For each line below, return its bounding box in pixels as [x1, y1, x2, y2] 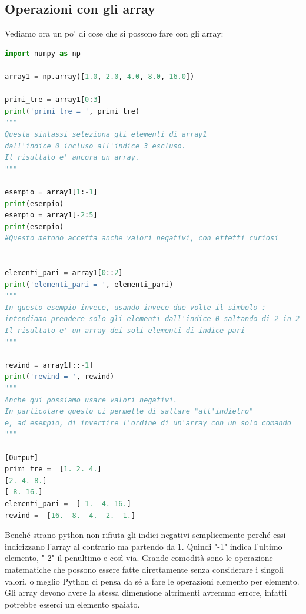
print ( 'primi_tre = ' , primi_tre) [5, 107, 140, 115]
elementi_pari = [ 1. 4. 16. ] [5, 499, 131, 508]
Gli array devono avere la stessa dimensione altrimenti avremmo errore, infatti [5, 586, 287, 599]
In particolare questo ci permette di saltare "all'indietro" [5, 407, 254, 416]
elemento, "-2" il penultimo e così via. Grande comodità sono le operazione [5, 552, 273, 564]
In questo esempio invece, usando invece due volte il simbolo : [5, 303, 266, 312]
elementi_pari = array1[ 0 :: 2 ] [5, 269, 123, 278]
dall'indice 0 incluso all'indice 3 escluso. [5, 141, 186, 150]
